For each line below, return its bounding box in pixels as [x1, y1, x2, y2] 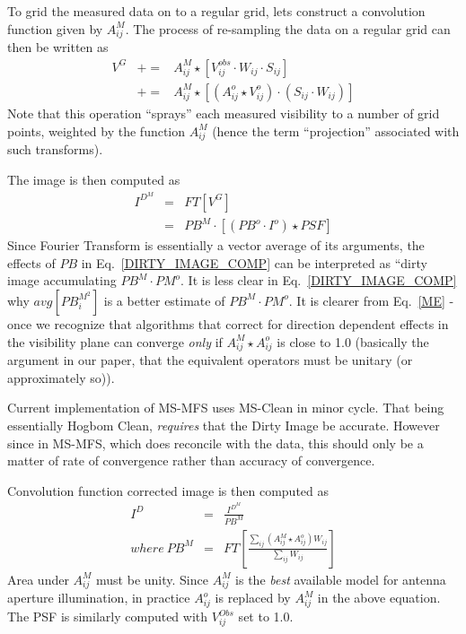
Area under [7, 569, 69, 588]
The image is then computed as [7, 169, 180, 188]
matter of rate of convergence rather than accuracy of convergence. [7, 451, 375, 470]
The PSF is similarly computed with [7, 607, 208, 626]
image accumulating [7, 271, 117, 290]
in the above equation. [317, 588, 441, 607]
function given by [7, 19, 103, 38]
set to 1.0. [238, 607, 294, 626]
